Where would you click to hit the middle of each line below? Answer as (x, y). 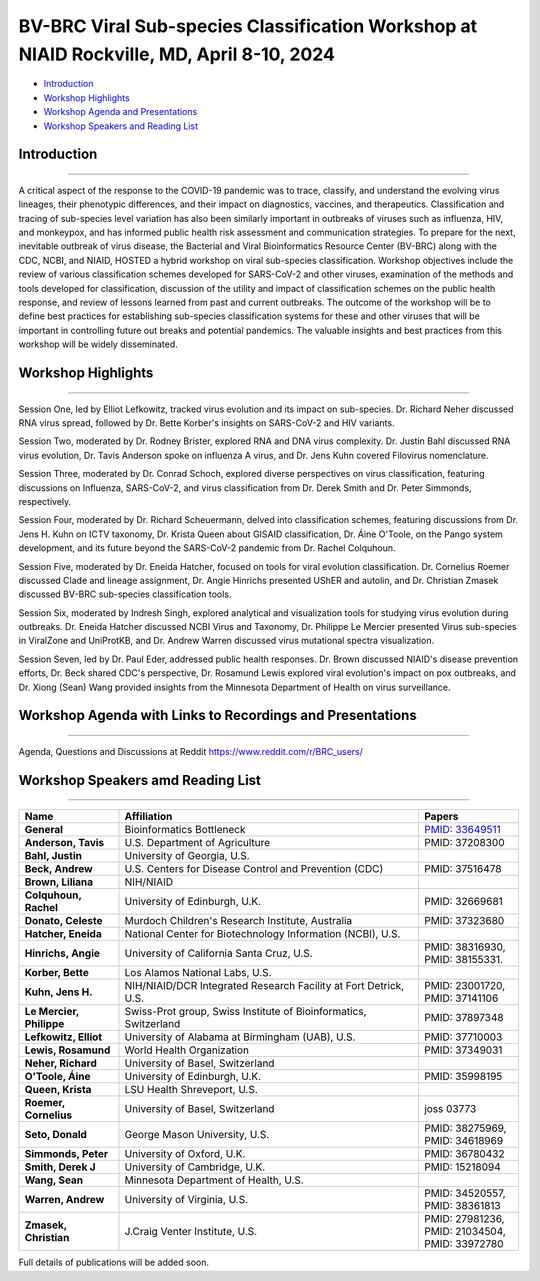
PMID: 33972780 (463, 1244)
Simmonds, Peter (66, 1154)
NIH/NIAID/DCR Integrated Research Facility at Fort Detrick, (264, 986)
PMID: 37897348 (463, 1018)
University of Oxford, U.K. (185, 1154)
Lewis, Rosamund (67, 1050)
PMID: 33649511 (462, 830)
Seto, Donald (55, 1135)
